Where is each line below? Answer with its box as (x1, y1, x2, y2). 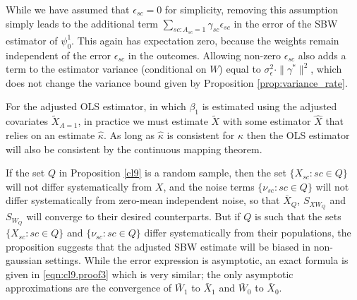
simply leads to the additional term (6, 16, 159, 30)
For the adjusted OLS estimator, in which (6, 99, 186, 114)
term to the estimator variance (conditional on (6, 61, 207, 76)
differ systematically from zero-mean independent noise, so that (6, 193, 280, 208)
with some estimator (222, 114, 311, 128)
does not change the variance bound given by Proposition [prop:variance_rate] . (6, 75, 348, 90)
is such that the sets (254, 209, 341, 224)
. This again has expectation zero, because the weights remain (71, 32, 339, 47)
